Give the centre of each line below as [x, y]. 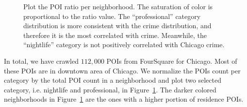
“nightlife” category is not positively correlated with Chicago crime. [124, 45]
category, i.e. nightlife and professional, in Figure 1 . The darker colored [110, 89]
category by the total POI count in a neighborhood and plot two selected [113, 80]
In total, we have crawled [41, 61]
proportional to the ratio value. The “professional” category [112, 16]
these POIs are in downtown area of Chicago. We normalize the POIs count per [122, 70]
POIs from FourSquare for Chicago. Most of [172, 61]
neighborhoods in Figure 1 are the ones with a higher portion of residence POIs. [124, 99]
